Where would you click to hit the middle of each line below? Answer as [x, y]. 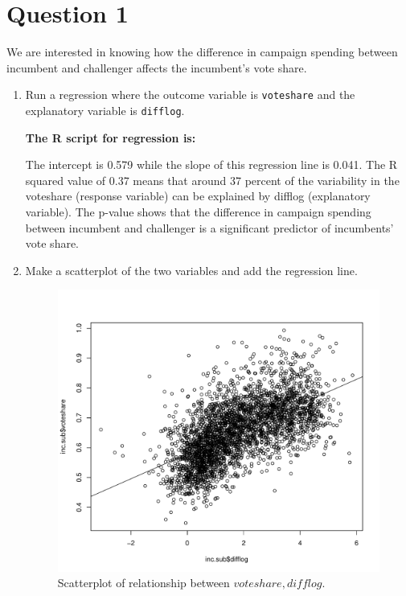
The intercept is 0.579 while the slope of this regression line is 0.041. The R [211, 164]
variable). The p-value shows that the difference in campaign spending [198, 212]
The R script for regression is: [111, 137]
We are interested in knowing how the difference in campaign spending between [202, 52]
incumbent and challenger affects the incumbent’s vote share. [157, 67]
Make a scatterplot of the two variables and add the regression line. [191, 270]
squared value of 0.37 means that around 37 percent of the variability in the [212, 180]
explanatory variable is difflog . [105, 110]
